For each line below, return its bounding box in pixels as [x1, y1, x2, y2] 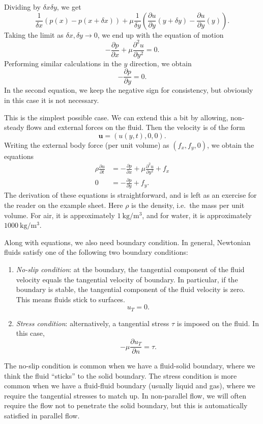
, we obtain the [207, 139, 254, 150]
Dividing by [4, 2, 41, 12]
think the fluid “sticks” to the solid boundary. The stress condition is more [4, 370, 237, 381]
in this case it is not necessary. [4, 95, 99, 105]
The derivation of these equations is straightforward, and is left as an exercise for [4, 190, 257, 200]
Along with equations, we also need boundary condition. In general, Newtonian [4, 236, 251, 247]
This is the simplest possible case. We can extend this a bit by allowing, [4, 112, 228, 122]
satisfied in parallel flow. [4, 410, 80, 421]
